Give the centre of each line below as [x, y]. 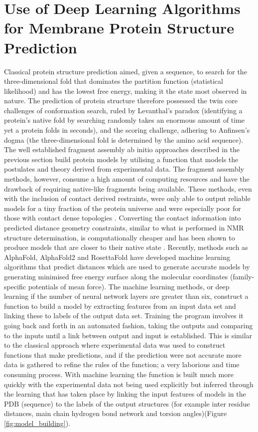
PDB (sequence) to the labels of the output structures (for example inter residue [127, 403]
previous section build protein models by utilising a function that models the [121, 159]
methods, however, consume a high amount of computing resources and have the [127, 179]
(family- [242, 276]
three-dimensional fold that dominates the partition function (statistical [114, 81]
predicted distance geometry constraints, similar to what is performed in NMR [124, 227]
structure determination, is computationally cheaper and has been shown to [120, 237]
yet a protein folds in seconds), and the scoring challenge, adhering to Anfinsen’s [127, 130]
